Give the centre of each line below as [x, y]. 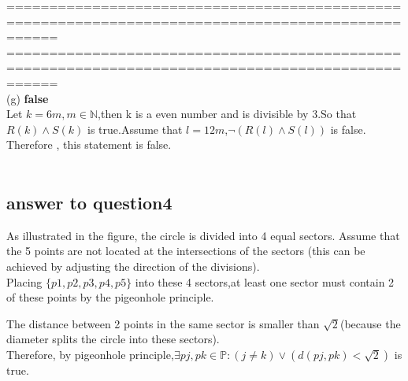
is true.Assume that [135, 129]
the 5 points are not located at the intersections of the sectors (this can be [186, 251]
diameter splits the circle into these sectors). [113, 339]
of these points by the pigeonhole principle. [110, 297]
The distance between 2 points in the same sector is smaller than [163, 323]
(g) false [28, 98]
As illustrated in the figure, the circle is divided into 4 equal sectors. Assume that [203, 235]
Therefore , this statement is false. [89, 144]
